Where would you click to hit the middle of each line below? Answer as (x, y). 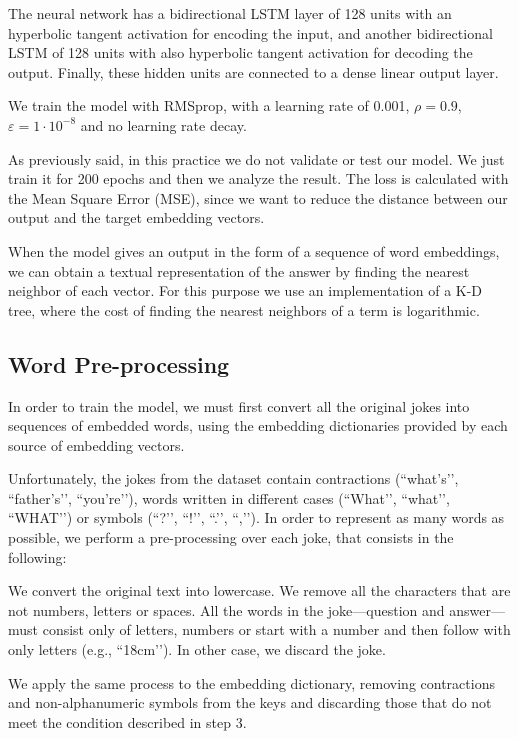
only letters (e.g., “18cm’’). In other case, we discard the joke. (197, 649)
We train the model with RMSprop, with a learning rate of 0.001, (209, 105)
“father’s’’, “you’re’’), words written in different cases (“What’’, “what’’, (229, 497)
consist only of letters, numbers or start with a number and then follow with (276, 629)
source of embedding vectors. (96, 444)
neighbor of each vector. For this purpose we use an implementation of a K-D (245, 290)
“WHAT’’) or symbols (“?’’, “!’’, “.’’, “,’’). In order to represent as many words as (256, 517)
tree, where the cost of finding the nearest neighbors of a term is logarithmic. (244, 309)
